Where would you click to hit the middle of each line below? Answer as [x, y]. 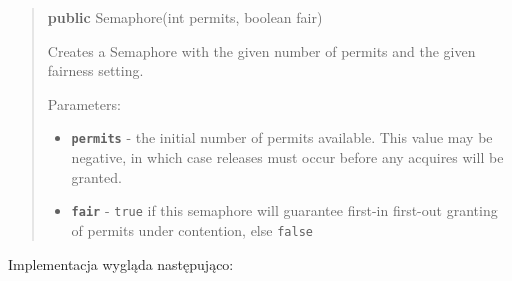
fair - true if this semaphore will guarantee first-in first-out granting [284, 210]
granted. [96, 176]
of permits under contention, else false [192, 229]
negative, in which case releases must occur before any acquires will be [287, 157]
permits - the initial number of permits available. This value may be [282, 137]
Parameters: [84, 103]
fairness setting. [95, 70]
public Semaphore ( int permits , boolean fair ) [185, 17]
